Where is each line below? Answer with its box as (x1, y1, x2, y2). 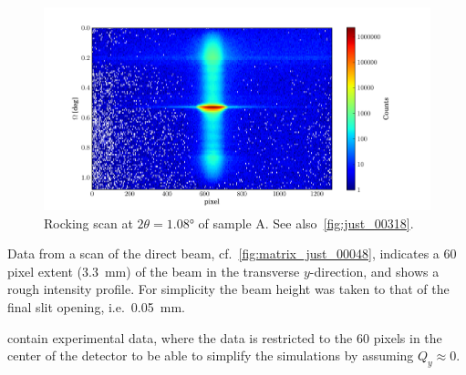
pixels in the (373, 328, 442, 347)
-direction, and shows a (309, 261, 440, 280)
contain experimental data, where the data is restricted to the (7, 328, 353, 347)
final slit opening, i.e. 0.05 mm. (7, 297, 185, 316)
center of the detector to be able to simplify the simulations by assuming (7, 346, 414, 365)
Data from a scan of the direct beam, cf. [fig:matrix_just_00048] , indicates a (7, 244, 440, 263)
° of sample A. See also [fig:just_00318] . (189, 213, 414, 232)
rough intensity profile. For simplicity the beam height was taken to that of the (7, 279, 450, 299)
